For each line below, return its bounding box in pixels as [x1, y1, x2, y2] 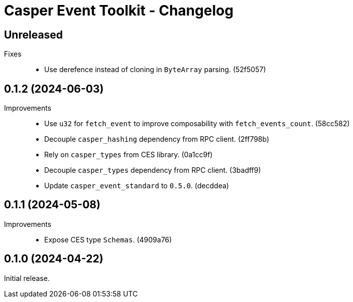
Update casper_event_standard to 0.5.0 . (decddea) [44, 181, 229, 190]
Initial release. [4, 273, 50, 282]
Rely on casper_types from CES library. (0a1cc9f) [44, 150, 213, 159]
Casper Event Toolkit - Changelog [4, 2, 233, 19]
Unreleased [4, 28, 63, 41]
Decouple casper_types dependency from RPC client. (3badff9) [44, 166, 261, 175]
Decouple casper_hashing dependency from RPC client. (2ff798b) [44, 135, 270, 144]
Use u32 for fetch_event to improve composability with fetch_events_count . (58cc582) [44, 119, 350, 128]
